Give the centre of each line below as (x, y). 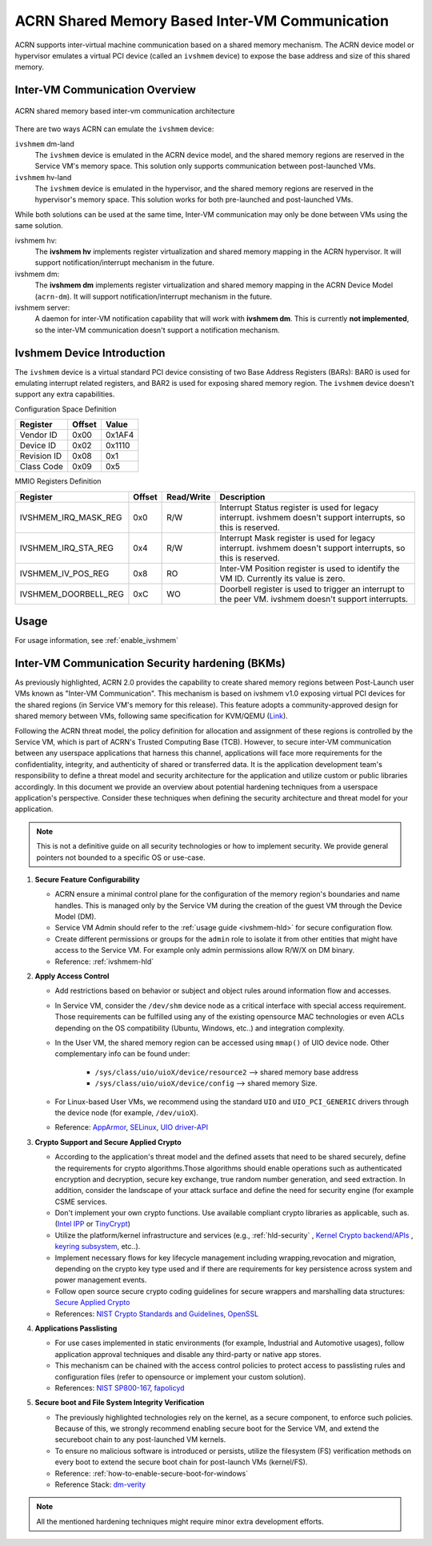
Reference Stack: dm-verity (100, 1484)
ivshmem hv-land (43, 177)
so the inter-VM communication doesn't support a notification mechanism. (157, 330)
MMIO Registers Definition (58, 481)
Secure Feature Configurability (87, 879)
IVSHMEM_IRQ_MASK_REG (71, 517)
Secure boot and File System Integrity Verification (120, 1403)
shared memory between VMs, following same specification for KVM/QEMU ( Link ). (151, 716)
